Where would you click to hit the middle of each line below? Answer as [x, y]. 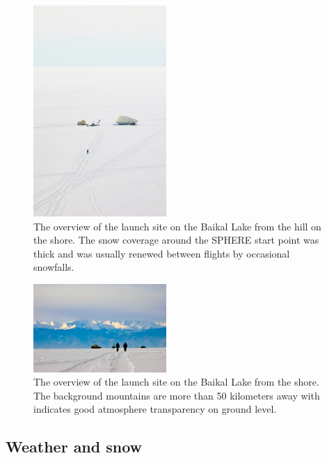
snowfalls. [54, 267]
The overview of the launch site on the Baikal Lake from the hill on [177, 226]
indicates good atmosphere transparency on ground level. [155, 409]
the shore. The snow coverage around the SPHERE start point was [176, 240]
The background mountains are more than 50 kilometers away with [177, 395]
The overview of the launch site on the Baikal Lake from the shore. [176, 382]
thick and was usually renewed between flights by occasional [162, 253]
